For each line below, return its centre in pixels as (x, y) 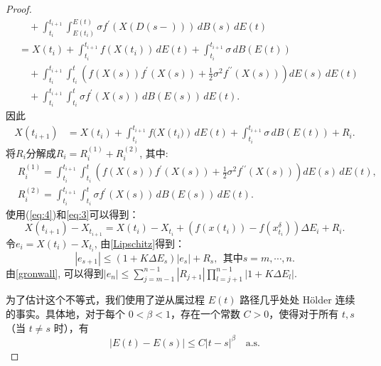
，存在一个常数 (205, 314)
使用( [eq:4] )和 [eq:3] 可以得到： (73, 214)
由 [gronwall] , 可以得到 (55, 273)
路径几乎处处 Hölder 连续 (297, 300)
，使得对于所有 (304, 314)
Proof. (19, 9)
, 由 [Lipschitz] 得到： (140, 243)
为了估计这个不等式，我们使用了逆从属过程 (105, 300)
